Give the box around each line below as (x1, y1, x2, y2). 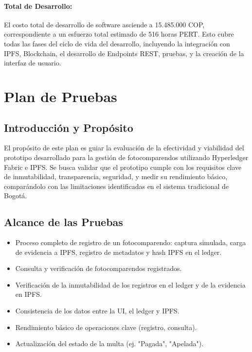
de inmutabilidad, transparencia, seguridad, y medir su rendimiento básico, (4, 171, 228, 182)
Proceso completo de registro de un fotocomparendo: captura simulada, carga (15, 237, 246, 248)
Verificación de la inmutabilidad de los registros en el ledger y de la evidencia (15, 279, 246, 290)
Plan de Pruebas (4, 86, 117, 106)
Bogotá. (4, 190, 27, 201)
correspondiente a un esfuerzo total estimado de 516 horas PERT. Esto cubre (4, 29, 234, 39)
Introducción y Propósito (4, 120, 133, 135)
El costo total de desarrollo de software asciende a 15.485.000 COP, (4, 19, 205, 29)
